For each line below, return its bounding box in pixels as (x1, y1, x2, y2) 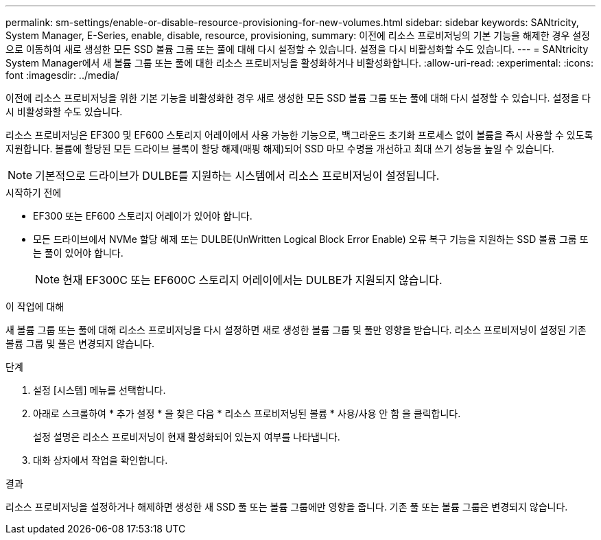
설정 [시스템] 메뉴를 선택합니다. (33, 384, 166, 396)
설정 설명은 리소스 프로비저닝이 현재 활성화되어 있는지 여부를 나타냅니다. (33, 431, 340, 443)
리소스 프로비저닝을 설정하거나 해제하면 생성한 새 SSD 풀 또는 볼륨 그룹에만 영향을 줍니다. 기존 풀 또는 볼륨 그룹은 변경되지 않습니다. (5, 501, 568, 513)
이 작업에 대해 (5, 301, 64, 312)
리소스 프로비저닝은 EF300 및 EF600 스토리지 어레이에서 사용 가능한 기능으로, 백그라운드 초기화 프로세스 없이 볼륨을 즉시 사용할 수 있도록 (5, 129, 593, 141)
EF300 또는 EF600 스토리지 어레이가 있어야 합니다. (33, 210, 252, 222)
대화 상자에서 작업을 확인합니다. (33, 454, 168, 466)
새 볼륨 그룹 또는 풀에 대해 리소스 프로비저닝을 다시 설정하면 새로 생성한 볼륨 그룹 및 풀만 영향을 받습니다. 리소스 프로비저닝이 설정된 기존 (5, 324, 587, 336)
